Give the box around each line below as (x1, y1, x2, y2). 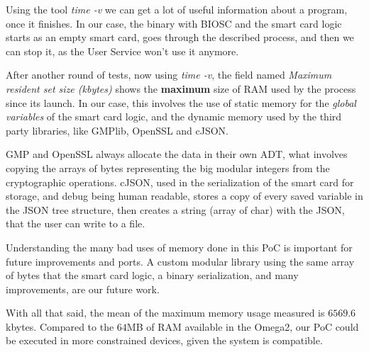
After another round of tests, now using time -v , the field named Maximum (6, 67, 332, 82)
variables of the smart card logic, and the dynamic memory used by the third (6, 109, 342, 124)
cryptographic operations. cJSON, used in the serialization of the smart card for (6, 174, 354, 189)
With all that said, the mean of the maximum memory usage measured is (6, 305, 325, 320)
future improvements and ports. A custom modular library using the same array (6, 254, 355, 268)
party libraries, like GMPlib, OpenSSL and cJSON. (6, 123, 229, 137)
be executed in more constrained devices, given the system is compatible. (6, 333, 323, 348)
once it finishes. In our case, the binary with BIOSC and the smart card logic (6, 16, 342, 30)
